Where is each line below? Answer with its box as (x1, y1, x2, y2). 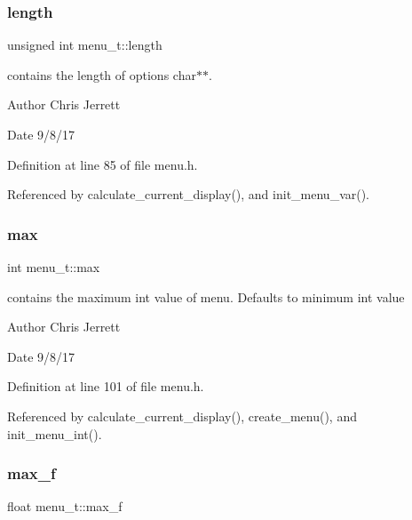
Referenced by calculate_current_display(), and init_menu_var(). (7, 185, 370, 204)
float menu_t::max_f (7, 497, 123, 516)
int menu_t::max (7, 258, 100, 276)
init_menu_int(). (7, 424, 102, 443)
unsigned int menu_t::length (7, 36, 162, 54)
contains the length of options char (7, 65, 196, 84)
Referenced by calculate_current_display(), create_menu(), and (7, 406, 357, 425)
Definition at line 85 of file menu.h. (7, 155, 198, 173)
